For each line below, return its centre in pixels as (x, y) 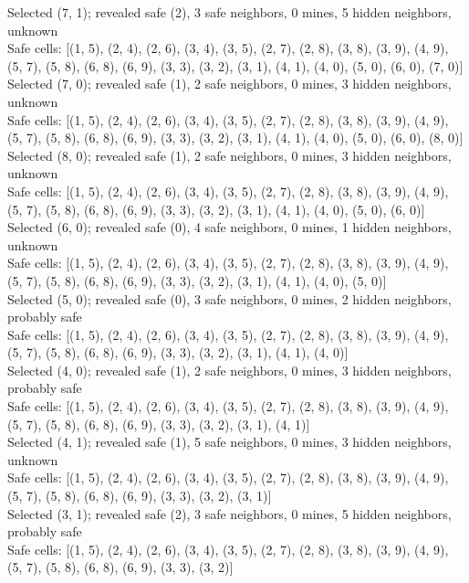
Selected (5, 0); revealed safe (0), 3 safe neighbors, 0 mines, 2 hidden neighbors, (229, 298)
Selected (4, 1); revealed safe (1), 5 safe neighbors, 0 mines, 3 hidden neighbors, (229, 442)
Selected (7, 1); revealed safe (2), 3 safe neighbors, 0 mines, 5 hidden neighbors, (229, 12)
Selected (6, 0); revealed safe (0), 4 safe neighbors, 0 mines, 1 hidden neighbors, (229, 227)
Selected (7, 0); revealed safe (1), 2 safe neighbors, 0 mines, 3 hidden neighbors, (229, 84)
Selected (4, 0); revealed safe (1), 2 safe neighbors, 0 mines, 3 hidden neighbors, (229, 370)
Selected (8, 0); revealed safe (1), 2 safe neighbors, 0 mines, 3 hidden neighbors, (229, 155)
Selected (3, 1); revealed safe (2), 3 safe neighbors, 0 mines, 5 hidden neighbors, (229, 513)
